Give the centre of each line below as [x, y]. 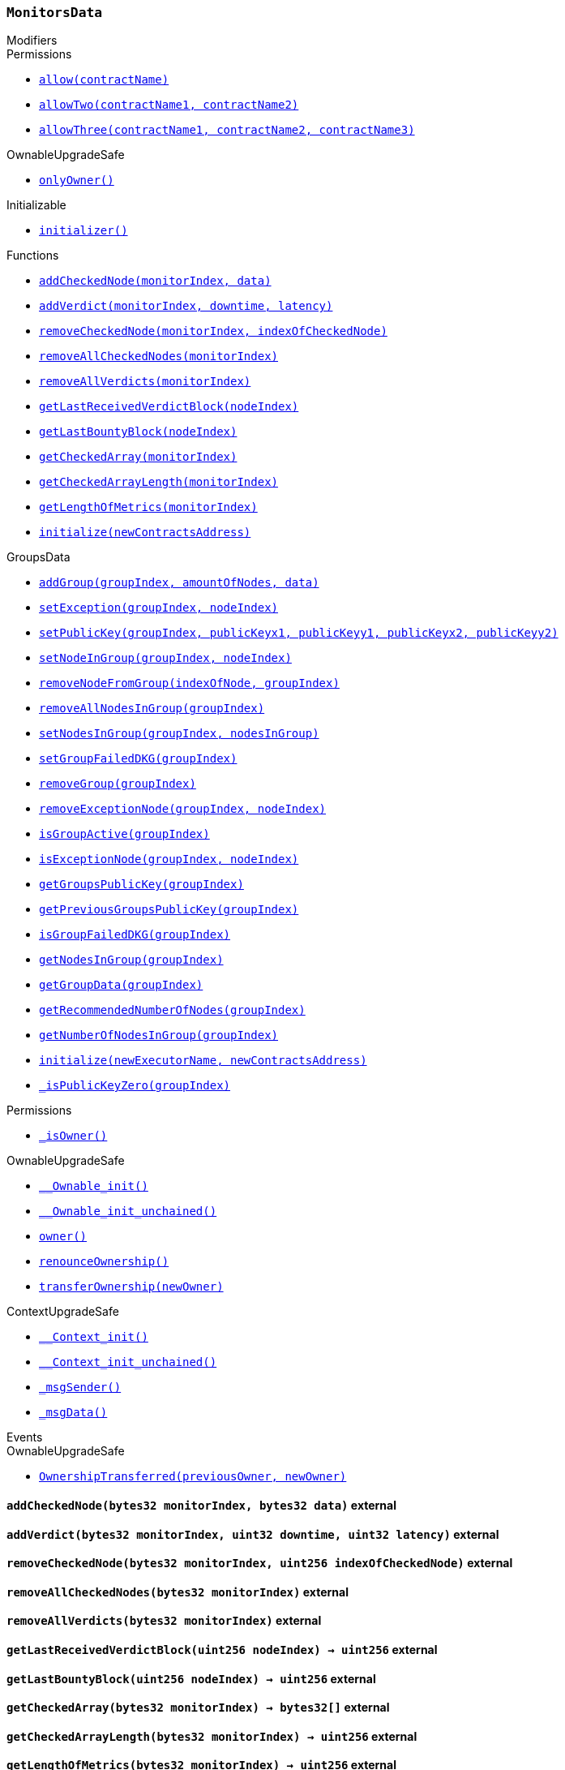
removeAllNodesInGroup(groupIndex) [152, 709]
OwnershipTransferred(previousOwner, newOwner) [193, 1477]
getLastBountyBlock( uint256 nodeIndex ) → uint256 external [191, 1678]
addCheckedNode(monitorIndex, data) [155, 281]
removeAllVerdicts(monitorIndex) [145, 382]
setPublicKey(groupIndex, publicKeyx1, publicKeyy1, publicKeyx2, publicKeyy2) [299, 633]
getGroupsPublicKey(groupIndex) [141, 885]
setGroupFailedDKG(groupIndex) [138, 759]
